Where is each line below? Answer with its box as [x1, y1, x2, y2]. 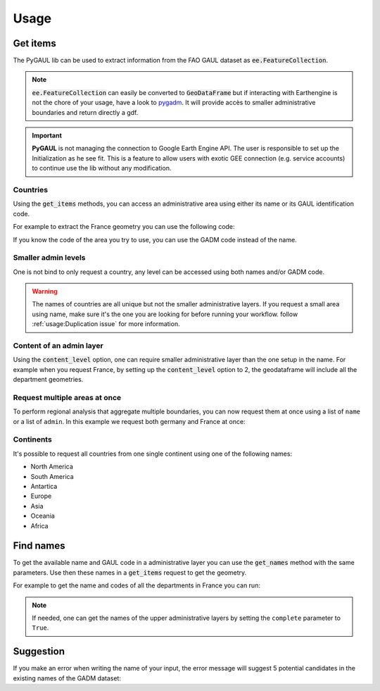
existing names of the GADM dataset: [13, 673, 121, 683]
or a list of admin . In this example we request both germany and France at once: [13, 417, 246, 425]
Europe [30, 492, 52, 500]
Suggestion [13, 645, 65, 658]
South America [30, 472, 74, 480]
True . [32, 623, 49, 632]
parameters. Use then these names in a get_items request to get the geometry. [13, 568, 247, 577]
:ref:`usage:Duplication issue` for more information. [32, 320, 180, 328]
